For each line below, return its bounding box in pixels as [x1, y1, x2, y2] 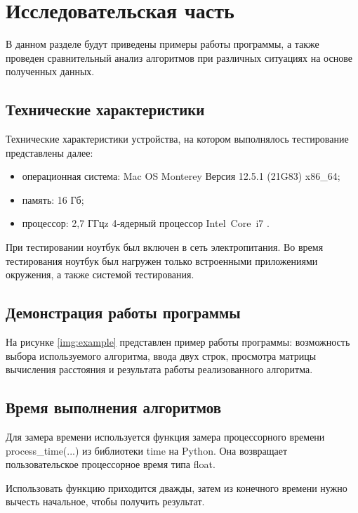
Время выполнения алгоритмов [6, 396, 221, 418]
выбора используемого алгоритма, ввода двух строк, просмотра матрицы [6, 348, 317, 363]
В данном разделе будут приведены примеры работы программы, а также [6, 37, 319, 51]
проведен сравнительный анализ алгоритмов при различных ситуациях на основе [6, 50, 352, 65]
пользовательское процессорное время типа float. [6, 457, 216, 472]
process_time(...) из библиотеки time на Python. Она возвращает [6, 443, 288, 457]
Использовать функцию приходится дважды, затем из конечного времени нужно [6, 480, 347, 495]
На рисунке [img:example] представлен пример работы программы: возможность [6, 335, 350, 349]
